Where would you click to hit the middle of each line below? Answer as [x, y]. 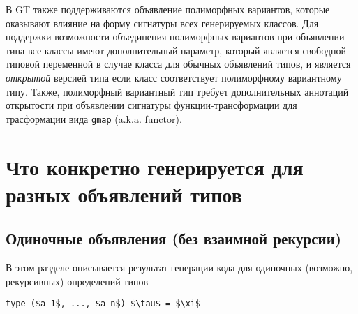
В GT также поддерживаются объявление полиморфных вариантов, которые [168, 9]
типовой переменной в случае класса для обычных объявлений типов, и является [178, 64]
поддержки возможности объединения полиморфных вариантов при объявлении [175, 37]
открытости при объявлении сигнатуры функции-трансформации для [151, 105]
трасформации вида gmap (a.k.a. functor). [94, 118]
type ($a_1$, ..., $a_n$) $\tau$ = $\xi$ [103, 304]
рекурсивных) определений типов [77, 281]
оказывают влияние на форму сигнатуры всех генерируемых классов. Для [162, 23]
